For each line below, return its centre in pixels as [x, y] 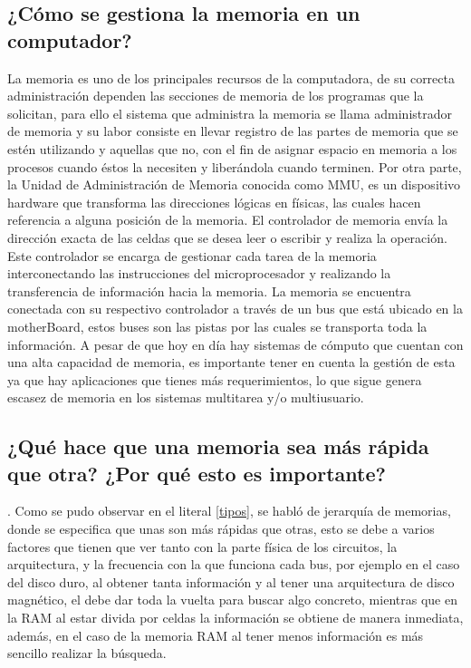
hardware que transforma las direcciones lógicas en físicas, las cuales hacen [214, 202]
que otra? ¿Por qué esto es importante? [197, 473]
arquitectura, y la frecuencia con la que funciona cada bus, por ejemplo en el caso [234, 564]
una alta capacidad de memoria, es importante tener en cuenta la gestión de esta [231, 362]
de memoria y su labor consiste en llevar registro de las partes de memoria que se [233, 131]
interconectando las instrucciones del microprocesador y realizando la [199, 273]
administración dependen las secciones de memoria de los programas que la [216, 96]
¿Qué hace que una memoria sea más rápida [218, 446]
